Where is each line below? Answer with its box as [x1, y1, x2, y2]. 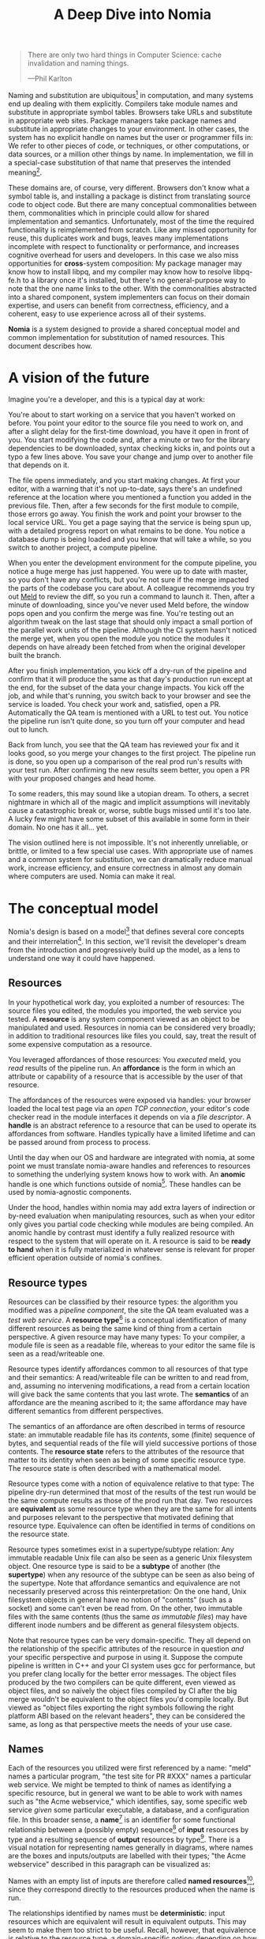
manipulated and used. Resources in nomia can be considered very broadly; [8, 1022, 256, 1032]
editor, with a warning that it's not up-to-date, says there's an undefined [8, 484, 243, 493]
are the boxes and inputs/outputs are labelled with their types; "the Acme [8, 1851, 246, 1861]
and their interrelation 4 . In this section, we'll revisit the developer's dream [8, 935, 247, 946]
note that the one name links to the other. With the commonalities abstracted [8, 283, 257, 293]
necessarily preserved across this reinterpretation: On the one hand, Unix [8, 1586, 247, 1596]
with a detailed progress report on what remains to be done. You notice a [8, 526, 246, 535]
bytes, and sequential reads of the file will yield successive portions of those [8, 1438, 257, 1448]
